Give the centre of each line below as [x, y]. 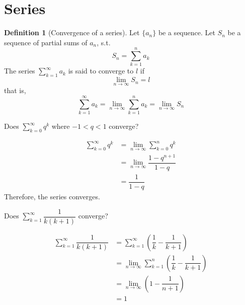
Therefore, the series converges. [52, 196]
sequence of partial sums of [46, 42]
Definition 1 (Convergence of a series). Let [72, 32]
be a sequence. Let [187, 32]
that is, [15, 90]
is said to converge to [101, 71]
